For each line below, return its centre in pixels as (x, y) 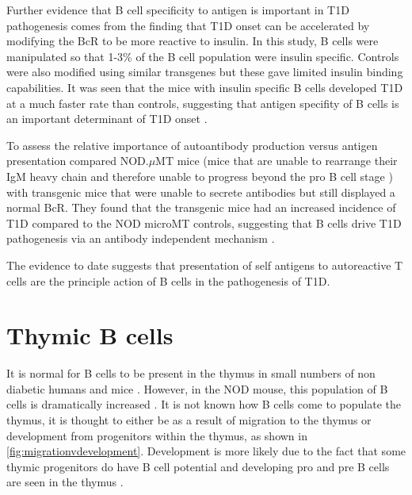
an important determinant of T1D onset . (107, 119)
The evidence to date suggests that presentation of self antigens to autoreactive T (205, 265)
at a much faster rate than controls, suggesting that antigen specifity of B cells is (203, 103)
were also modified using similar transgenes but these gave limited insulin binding (205, 72)
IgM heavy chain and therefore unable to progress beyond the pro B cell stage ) (200, 176)
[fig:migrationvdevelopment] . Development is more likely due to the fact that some (206, 451)
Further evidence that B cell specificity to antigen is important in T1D (178, 10)
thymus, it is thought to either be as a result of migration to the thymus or (189, 420)
